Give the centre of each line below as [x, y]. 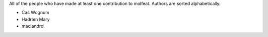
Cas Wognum [35, 13]
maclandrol [33, 26]
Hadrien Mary [35, 19]
